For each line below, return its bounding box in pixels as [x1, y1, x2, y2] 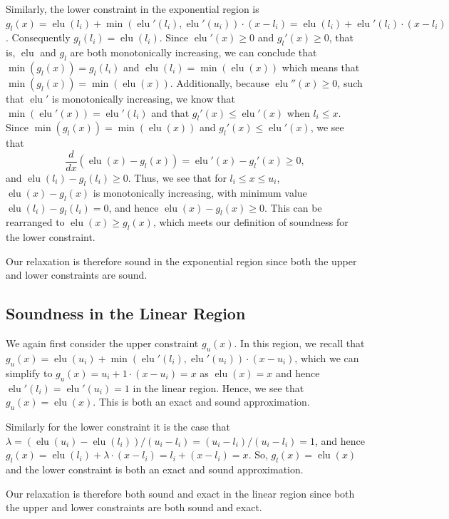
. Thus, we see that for [128, 170, 227, 185]
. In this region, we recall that [234, 336, 365, 351]
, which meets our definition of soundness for [153, 215, 349, 230]
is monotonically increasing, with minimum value [93, 185, 307, 200]
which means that [282, 59, 360, 74]
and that [151, 105, 190, 120]
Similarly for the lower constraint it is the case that [6, 418, 230, 433]
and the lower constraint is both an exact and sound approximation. [6, 461, 304, 476]
